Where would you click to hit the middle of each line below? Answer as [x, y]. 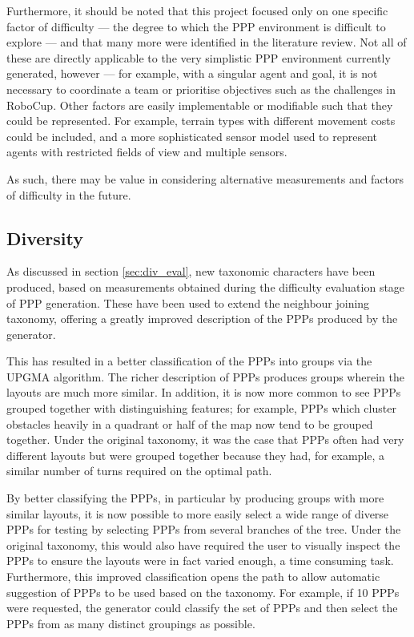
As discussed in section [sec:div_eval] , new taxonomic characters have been [191, 271]
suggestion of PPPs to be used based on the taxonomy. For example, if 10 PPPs [203, 592]
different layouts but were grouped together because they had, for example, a [196, 455]
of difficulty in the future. [69, 194]
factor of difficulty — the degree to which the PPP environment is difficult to [196, 26]
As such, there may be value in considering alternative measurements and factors [205, 178]
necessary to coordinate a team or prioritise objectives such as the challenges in [201, 89]
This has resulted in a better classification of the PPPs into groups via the [189, 361]
